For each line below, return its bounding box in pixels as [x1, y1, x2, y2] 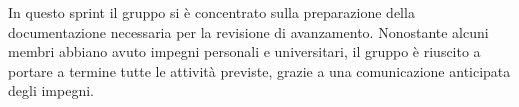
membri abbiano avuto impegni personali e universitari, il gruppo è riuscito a [8, 41, 481, 62]
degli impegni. [8, 80, 94, 101]
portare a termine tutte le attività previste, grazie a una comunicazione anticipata [8, 60, 511, 81]
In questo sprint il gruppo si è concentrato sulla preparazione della [8, 2, 415, 22]
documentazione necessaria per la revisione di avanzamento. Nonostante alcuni [8, 21, 489, 42]
